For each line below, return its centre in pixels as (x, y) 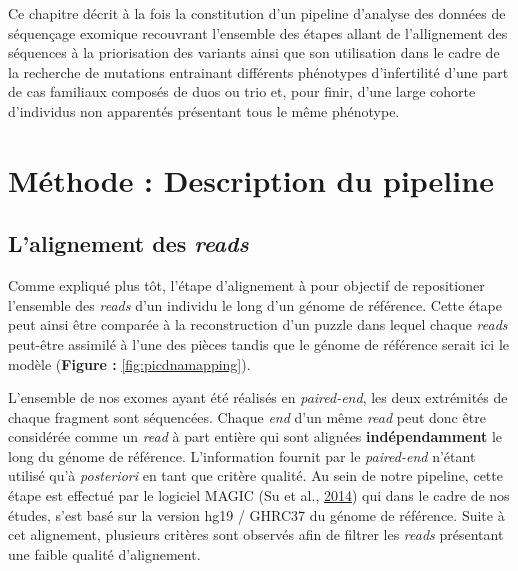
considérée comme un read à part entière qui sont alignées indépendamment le (255, 436)
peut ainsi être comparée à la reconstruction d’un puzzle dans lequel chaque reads (258, 324)
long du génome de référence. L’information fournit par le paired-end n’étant (242, 455)
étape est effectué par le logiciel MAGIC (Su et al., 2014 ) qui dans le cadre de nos (259, 495)
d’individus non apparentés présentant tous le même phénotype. (204, 110)
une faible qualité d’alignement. (104, 553)
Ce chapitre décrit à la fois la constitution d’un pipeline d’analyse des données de (257, 13)
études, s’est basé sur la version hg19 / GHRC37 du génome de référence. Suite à (256, 514)
